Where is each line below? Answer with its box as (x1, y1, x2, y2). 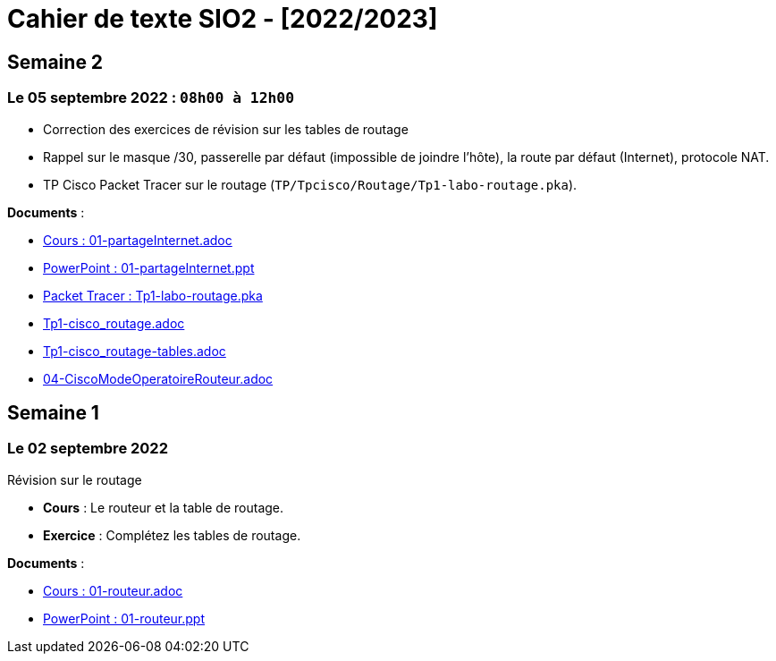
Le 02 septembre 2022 (7, 439, 168, 458)
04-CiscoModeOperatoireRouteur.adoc (43, 370, 274, 386)
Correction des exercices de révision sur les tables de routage (43, 121, 409, 137)
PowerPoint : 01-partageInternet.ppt (43, 259, 255, 275)
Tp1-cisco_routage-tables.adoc (43, 343, 226, 359)
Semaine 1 (7, 401, 99, 424)
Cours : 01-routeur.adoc (43, 582, 183, 598)
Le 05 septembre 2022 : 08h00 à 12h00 (7, 89, 295, 107)
